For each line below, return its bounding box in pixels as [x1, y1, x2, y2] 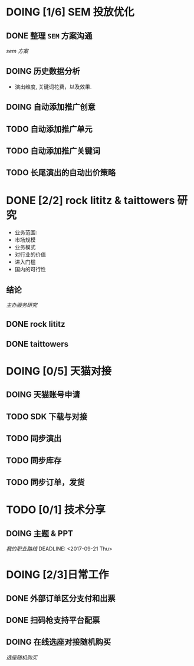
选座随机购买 [6, 654, 37, 661]
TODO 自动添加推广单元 [6, 124, 93, 134]
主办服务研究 [6, 301, 37, 309]
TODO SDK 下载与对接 [6, 411, 87, 422]
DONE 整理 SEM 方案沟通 [6, 31, 93, 41]
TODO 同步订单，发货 [6, 477, 85, 487]
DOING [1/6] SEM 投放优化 [6, 5, 134, 19]
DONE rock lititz [6, 319, 65, 329]
